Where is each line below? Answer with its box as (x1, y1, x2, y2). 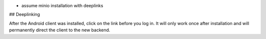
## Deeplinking (9, 12, 40, 17)
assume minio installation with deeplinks (21, 3, 103, 8)
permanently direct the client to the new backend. (9, 27, 110, 33)
